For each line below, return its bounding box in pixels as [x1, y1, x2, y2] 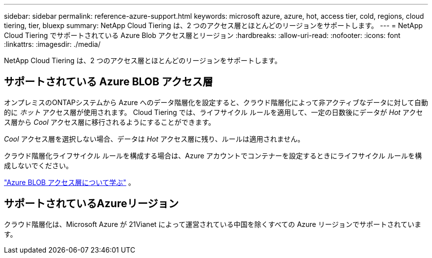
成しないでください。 [4, 161, 73, 170]
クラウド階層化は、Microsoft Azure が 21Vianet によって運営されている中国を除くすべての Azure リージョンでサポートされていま [4, 220, 422, 228]
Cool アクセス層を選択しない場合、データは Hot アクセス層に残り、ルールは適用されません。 [4, 134, 305, 143]
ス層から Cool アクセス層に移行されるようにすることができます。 [4, 117, 216, 126]
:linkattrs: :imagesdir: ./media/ [4, 40, 101, 48]
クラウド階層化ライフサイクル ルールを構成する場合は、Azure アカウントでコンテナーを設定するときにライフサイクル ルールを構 [4, 151, 422, 160]
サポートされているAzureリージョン [4, 197, 179, 210]
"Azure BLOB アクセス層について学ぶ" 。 [4, 178, 136, 186]
